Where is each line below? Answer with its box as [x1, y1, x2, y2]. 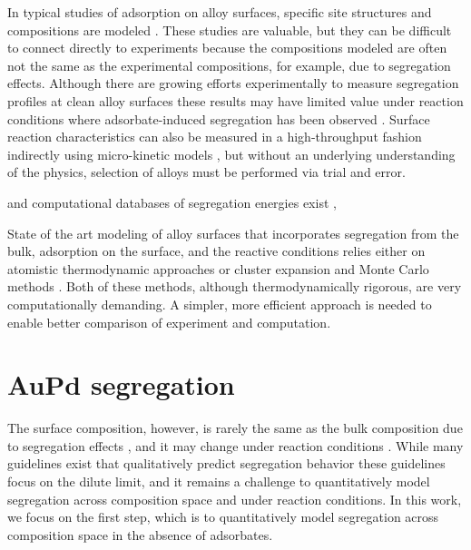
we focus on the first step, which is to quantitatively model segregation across [7, 507, 439, 526]
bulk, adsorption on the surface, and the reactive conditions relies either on [7, 241, 426, 260]
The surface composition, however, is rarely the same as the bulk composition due [7, 418, 463, 437]
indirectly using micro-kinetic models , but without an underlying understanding [7, 144, 456, 163]
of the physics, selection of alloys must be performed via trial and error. [7, 162, 406, 182]
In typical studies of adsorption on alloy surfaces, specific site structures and [7, 3, 432, 21]
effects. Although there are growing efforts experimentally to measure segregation [7, 74, 459, 93]
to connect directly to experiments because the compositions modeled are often [7, 38, 447, 57]
